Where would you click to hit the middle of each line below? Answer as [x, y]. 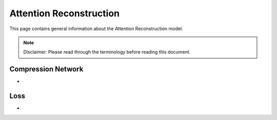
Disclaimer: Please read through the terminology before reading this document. [107, 52]
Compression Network [46, 69]
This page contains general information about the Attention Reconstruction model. [96, 29]
